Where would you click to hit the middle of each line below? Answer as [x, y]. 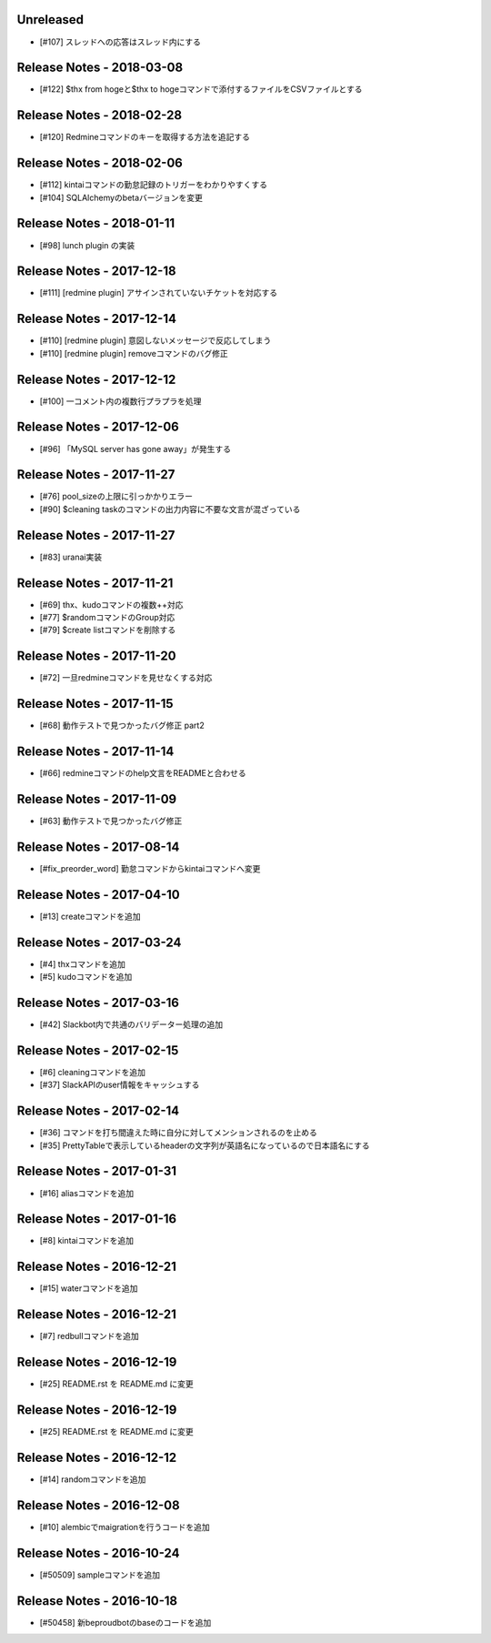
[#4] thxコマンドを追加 [83, 963]
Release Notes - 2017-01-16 [97, 1219]
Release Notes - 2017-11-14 [95, 752]
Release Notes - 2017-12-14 [97, 319]
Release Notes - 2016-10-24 [98, 1552]
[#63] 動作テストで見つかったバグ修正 [111, 821]
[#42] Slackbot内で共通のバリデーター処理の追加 [131, 1024]
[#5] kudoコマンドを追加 [86, 977]
